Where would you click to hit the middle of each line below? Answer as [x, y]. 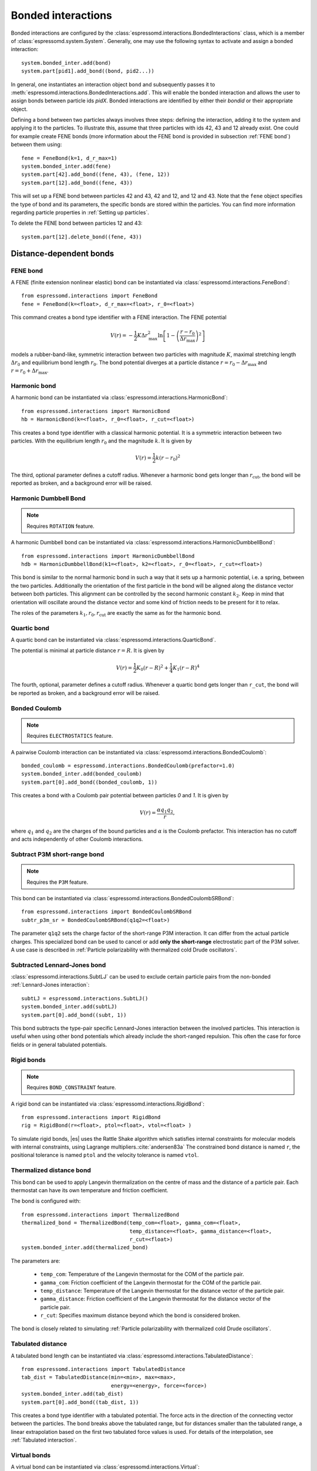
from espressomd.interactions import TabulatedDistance [103, 1369]
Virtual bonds [31, 1455]
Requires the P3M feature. [57, 882]
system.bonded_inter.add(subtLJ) [69, 1007]
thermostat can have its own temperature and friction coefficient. [90, 1190]
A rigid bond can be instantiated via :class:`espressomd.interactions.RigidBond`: [108, 1104]
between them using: [36, 145]
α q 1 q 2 [165, 811]
